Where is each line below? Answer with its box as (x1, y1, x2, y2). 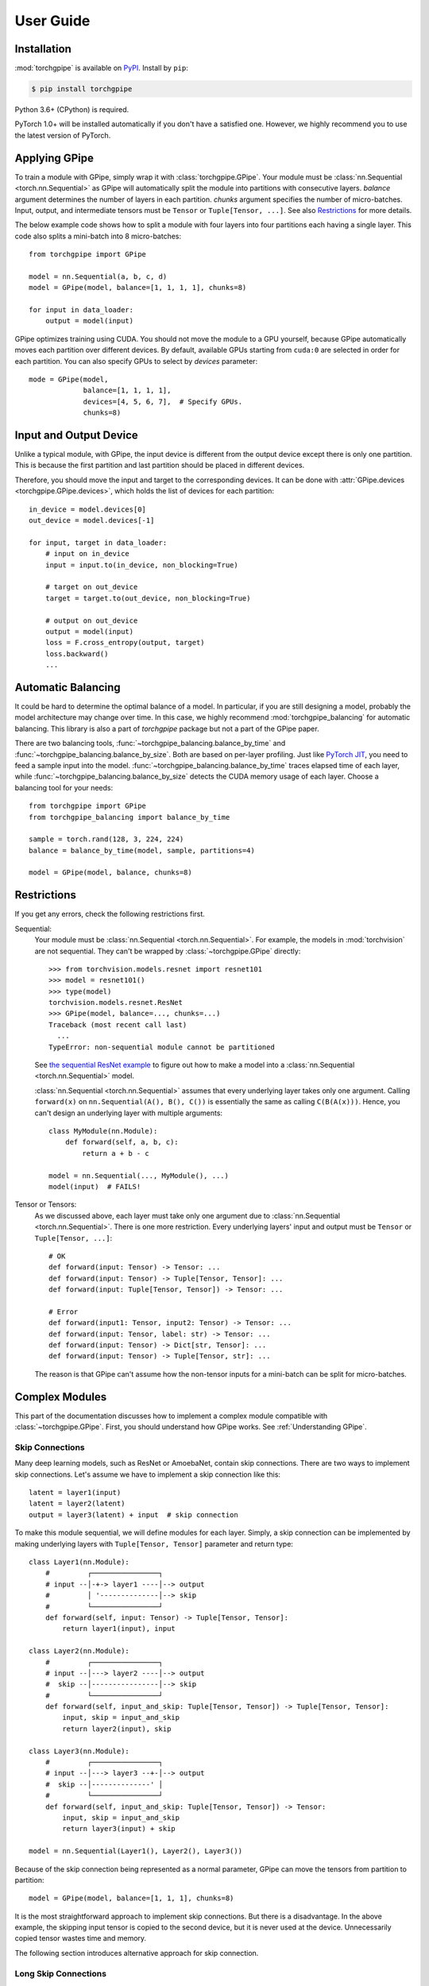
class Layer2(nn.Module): (29, 1647, 130, 1656)
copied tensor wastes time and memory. (14, 1934, 147, 1943)
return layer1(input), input (62, 1625, 176, 1633)
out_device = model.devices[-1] (29, 516, 155, 524)
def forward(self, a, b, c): (64, 1138, 179, 1147)
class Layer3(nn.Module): (29, 1746, 130, 1756)
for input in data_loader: (29, 306, 134, 315)
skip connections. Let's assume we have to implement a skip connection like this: (14, 1470, 281, 1479)
